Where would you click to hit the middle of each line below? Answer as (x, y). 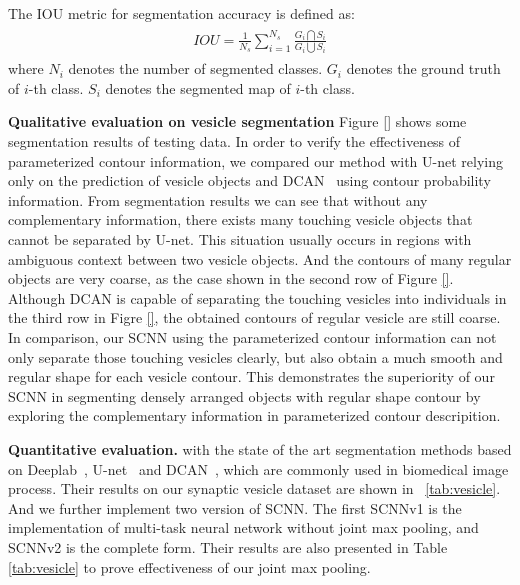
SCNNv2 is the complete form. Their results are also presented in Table (228, 546)
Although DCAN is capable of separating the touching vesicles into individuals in (257, 297)
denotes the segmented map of (198, 87)
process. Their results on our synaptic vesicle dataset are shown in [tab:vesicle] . (254, 488)
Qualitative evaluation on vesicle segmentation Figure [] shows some (237, 121)
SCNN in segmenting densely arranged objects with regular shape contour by (244, 395)
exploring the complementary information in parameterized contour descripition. (254, 415)
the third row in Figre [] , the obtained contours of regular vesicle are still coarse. (254, 317)
